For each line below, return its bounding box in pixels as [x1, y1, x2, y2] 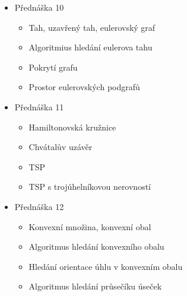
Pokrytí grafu [28, 61, 78, 73]
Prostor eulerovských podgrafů [28, 81, 140, 93]
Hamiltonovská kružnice [28, 120, 116, 133]
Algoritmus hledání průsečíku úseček [28, 280, 162, 292]
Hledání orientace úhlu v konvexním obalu [28, 260, 183, 272]
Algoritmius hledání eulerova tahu [28, 41, 153, 53]
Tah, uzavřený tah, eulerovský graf [28, 21, 156, 33]
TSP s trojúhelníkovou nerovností [28, 180, 151, 193]
